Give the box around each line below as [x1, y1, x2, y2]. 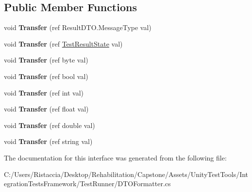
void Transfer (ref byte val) [4, 55, 88, 65]
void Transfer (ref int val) [4, 87, 84, 97]
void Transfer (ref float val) [4, 104, 89, 114]
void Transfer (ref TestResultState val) [4, 38, 123, 48]
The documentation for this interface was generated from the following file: [4, 152, 227, 162]
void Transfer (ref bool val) [4, 71, 88, 81]
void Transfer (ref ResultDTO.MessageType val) [4, 22, 151, 32]
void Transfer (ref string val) [4, 136, 93, 146]
